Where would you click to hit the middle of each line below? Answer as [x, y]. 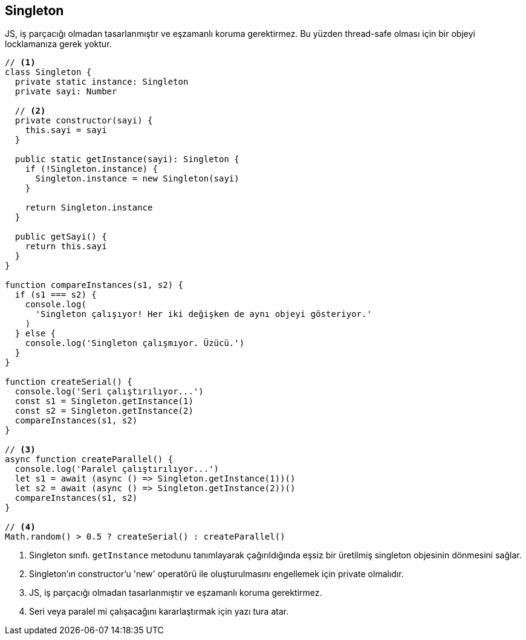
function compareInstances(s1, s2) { [94, 285]
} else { [35, 334]
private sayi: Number [66, 92]
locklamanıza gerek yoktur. [58, 44]
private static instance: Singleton [102, 82]
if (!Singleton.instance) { [91, 169]
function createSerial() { [69, 382]
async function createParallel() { [89, 459]
